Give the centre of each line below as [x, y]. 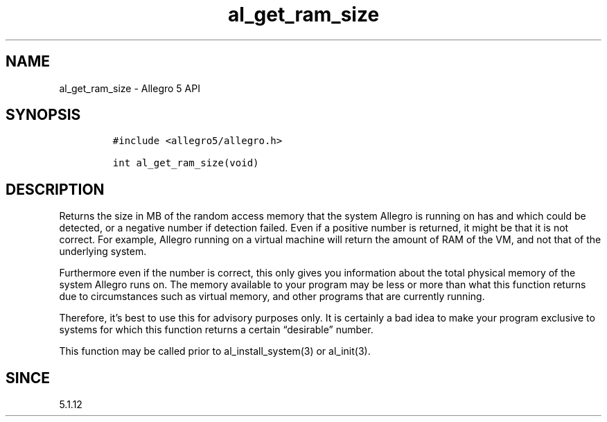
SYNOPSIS [43, 115]
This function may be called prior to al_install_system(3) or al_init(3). [215, 351]
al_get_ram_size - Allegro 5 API [130, 88]
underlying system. [103, 252]
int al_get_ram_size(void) [186, 163]
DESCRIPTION [55, 189]
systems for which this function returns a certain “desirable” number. [216, 330]
